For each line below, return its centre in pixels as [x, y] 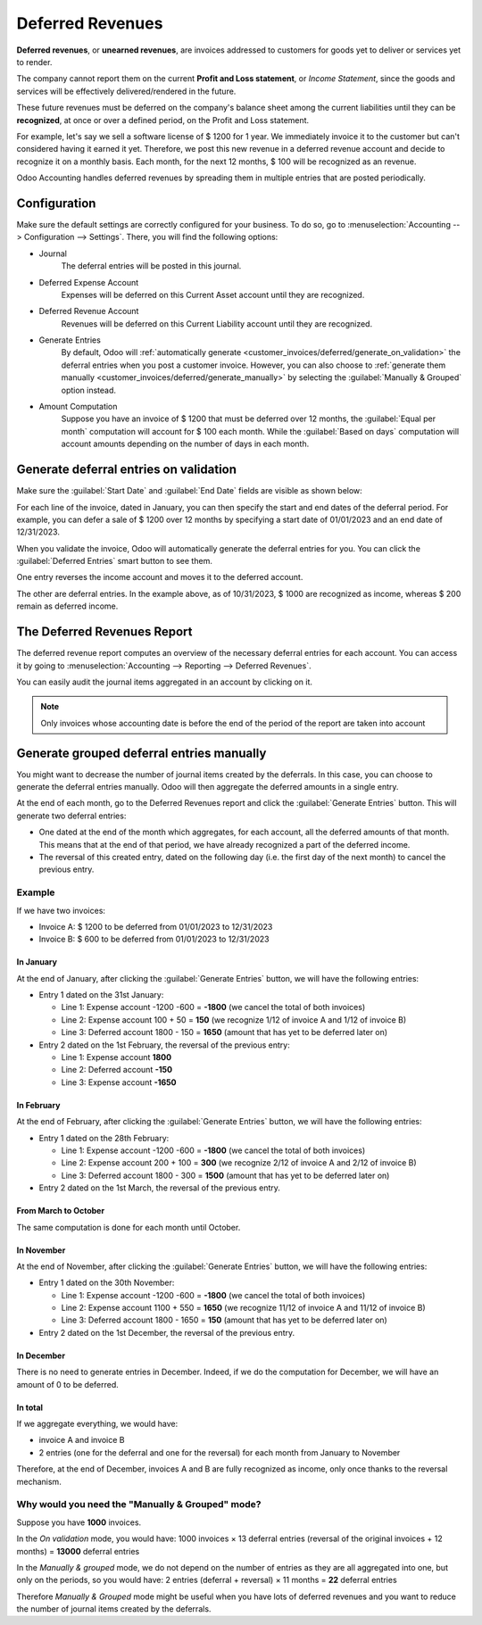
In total [30, 1407]
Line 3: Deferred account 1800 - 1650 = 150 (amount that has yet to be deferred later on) [224, 1320]
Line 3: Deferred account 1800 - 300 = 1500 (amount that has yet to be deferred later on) [225, 1175]
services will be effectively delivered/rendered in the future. [126, 91]
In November [41, 1250]
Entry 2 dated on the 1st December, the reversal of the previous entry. [167, 1332]
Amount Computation [78, 407]
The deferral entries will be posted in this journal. [151, 266]
